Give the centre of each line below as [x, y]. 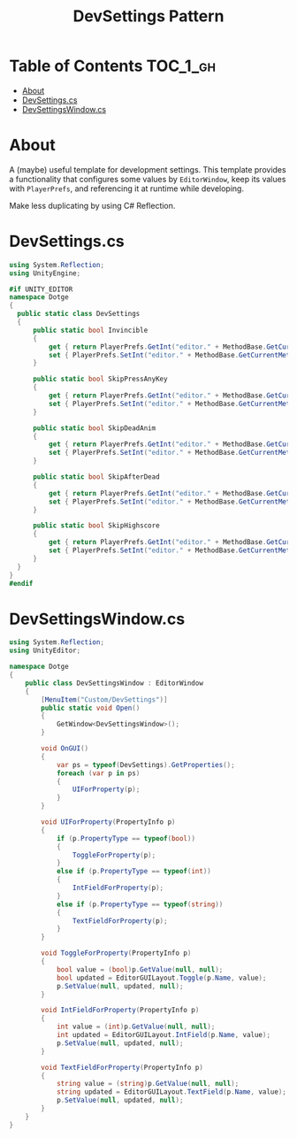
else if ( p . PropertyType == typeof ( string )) [140, 904]
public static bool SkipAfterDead [96, 477]
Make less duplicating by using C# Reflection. [92, 205]
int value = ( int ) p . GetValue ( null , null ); [136, 1027]
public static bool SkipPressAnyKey [100, 379]
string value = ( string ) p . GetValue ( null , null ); [148, 1084]
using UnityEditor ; [45, 651]
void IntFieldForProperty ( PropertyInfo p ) [120, 1011]
